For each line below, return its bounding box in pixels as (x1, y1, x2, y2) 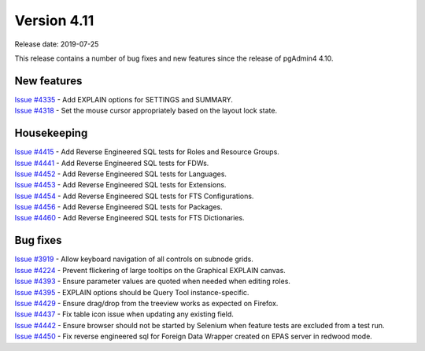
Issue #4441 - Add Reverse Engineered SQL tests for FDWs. (14, 158, 209, 168)
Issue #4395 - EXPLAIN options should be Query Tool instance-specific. (14, 287, 249, 297)
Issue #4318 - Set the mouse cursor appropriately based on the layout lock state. (14, 106, 278, 116)
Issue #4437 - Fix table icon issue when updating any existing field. (14, 309, 234, 319)
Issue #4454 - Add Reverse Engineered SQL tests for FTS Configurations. (14, 191, 254, 201)
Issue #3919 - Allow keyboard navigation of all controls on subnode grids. (14, 254, 253, 264)
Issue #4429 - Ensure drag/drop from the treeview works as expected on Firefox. (14, 298, 279, 308)
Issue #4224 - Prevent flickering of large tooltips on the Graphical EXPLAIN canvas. (14, 265, 286, 275)
